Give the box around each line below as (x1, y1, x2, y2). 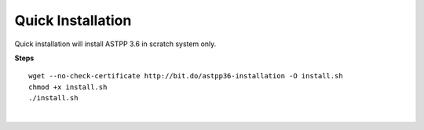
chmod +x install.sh (28, 82, 108, 92)
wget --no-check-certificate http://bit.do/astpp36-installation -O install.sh (28, 71, 343, 81)
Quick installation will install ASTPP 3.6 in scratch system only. (14, 39, 217, 49)
